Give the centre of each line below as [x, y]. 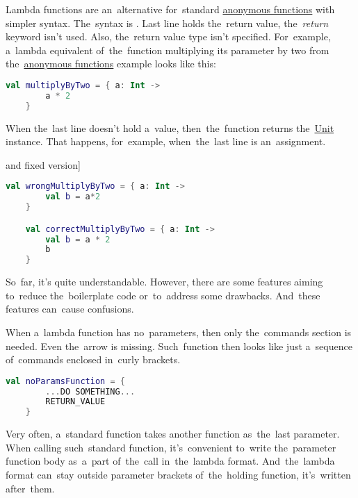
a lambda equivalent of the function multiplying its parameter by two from [168, 50]
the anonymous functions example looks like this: [111, 64]
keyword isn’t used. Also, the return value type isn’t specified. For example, [168, 36]
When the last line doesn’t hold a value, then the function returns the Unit [170, 127]
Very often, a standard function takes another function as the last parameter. [173, 434]
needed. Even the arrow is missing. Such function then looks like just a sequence [179, 346]
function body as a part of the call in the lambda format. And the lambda [170, 461]
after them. [30, 488]
